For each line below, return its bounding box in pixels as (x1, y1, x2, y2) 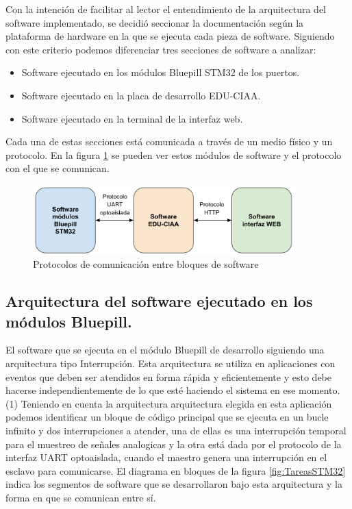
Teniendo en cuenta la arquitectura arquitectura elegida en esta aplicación (21, 396, 332, 410)
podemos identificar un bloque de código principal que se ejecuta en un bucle (5, 410, 329, 424)
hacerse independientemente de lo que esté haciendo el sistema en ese (5, 383, 296, 397)
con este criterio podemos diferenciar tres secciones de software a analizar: (5, 42, 316, 56)
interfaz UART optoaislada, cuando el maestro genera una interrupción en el (5, 450, 327, 464)
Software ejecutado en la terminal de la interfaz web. (21, 111, 243, 125)
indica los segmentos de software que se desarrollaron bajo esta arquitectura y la (5, 477, 342, 491)
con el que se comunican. (5, 161, 110, 175)
